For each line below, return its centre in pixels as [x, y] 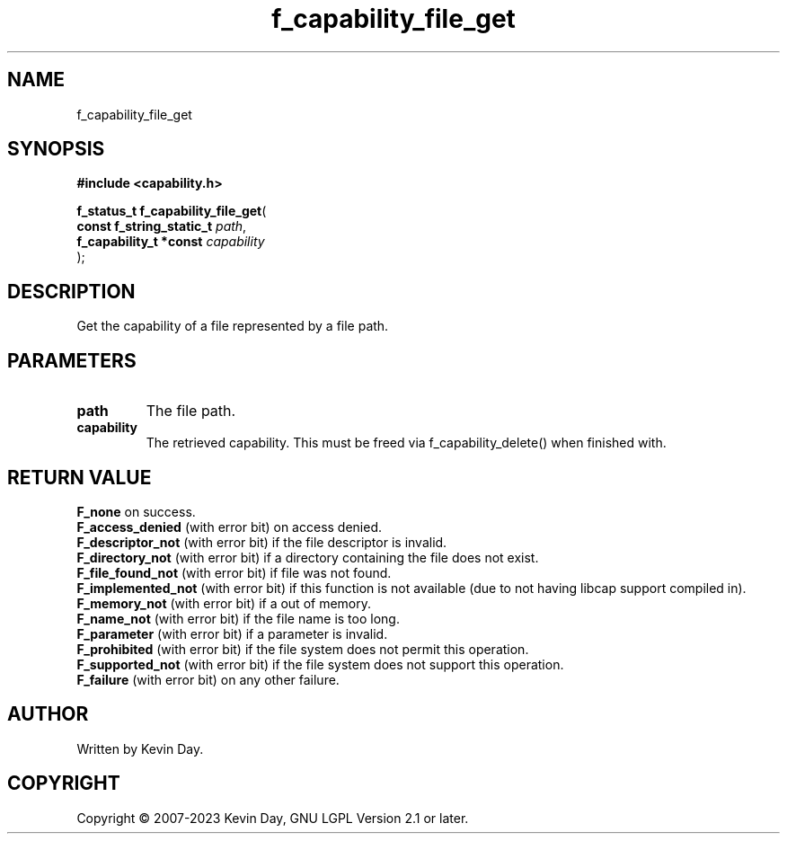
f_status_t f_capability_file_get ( [172, 211]
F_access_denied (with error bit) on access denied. [230, 527]
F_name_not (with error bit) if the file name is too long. [238, 618]
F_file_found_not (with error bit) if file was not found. [234, 572]
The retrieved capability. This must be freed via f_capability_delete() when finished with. [406, 443]
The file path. [191, 411]
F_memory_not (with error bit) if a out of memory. [224, 603]
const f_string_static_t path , [162, 226]
